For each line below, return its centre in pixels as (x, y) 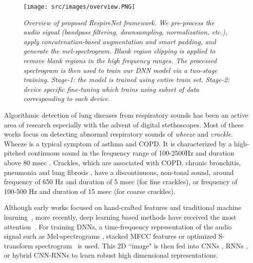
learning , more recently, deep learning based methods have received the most (120, 217)
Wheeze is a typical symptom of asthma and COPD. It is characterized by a (118, 143)
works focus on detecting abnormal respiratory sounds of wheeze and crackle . (118, 134)
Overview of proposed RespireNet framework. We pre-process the (119, 22)
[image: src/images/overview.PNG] (79, 7)
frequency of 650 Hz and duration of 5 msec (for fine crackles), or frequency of (121, 182)
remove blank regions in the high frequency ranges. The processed (120, 61)
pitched (15, 153)
